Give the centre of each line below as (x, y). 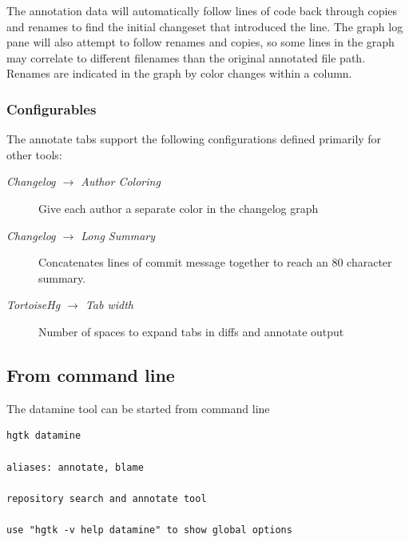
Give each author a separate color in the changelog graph (179, 208)
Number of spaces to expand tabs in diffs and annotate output (191, 331)
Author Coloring (121, 181)
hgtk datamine (44, 436)
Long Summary (118, 235)
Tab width (109, 305)
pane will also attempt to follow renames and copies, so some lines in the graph (201, 42)
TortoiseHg (34, 305)
